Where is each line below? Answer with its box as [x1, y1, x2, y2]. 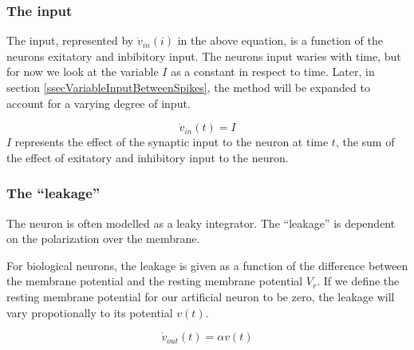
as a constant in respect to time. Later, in [171, 63, 375, 80]
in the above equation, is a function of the [177, 32, 383, 49]
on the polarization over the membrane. [6, 230, 200, 247]
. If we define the [317, 272, 400, 289]
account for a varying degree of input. [6, 94, 191, 111]
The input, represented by [6, 32, 134, 49]
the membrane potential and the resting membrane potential [6, 272, 303, 289]
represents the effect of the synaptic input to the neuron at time [14, 133, 329, 150]
